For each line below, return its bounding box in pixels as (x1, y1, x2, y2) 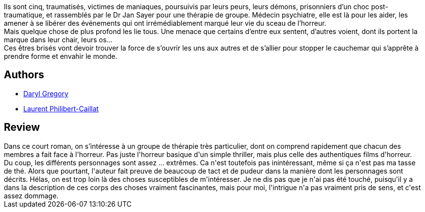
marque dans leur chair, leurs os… (4, 35, 113, 44)
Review (4, 121, 40, 134)
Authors (4, 69, 44, 81)
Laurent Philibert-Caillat (23, 104, 99, 113)
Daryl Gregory (23, 89, 68, 98)
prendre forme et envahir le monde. (4, 52, 118, 60)
